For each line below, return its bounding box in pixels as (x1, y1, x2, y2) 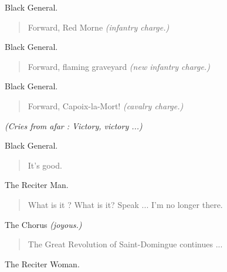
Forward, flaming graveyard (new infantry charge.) (28, 60, 210, 72)
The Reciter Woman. (5, 257, 80, 270)
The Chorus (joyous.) (5, 218, 82, 230)
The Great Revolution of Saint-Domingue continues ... (28, 238, 223, 250)
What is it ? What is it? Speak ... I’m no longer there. (28, 198, 223, 210)
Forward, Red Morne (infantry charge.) (28, 21, 170, 33)
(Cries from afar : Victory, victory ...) (5, 119, 143, 132)
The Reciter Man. (5, 179, 69, 191)
